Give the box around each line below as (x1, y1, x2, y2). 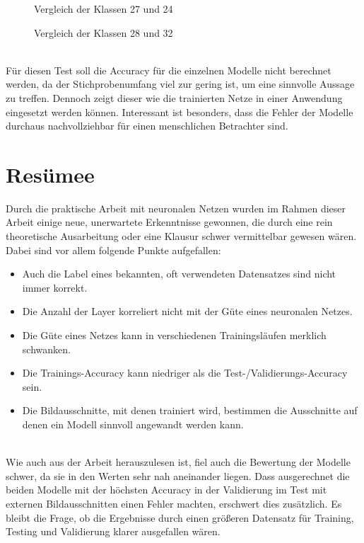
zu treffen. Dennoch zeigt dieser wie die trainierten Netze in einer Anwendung (6, 90, 343, 105)
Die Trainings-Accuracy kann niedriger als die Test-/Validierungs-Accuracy (22, 365, 348, 380)
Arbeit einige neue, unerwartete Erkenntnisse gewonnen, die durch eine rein (6, 215, 333, 229)
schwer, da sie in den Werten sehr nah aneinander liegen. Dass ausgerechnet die (6, 468, 350, 483)
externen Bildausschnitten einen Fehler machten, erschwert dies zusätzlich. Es (6, 496, 342, 510)
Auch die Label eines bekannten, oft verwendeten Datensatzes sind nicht (22, 266, 336, 281)
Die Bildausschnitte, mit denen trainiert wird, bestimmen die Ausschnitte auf (22, 403, 358, 418)
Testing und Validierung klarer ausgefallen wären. (6, 524, 221, 539)
